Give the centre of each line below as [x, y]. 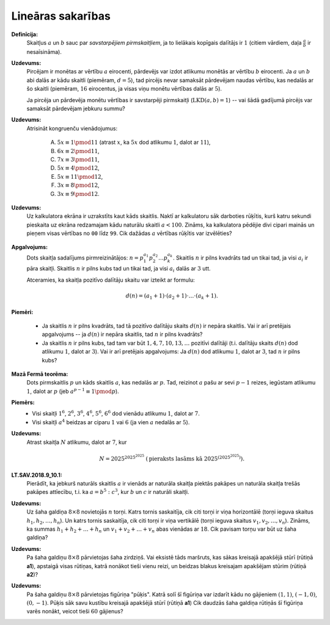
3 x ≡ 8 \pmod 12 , [79, 185]
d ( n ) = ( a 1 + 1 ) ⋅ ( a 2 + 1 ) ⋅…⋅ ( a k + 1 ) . [172, 297]
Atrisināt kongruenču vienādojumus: [72, 128]
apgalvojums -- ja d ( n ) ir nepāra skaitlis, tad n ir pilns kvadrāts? [122, 334]
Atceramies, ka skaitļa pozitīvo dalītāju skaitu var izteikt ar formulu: [111, 280]
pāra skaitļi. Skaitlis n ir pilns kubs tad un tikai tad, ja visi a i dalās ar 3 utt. [119, 269]
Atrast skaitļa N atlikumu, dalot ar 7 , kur [77, 442]
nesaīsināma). [44, 51]
